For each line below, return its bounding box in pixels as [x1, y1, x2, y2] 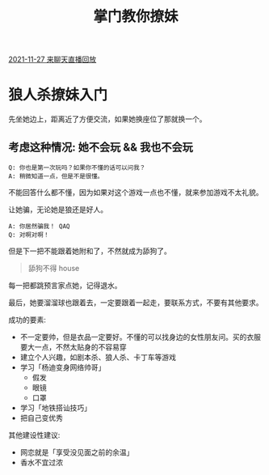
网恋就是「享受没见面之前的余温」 [19, 447, 134, 457]
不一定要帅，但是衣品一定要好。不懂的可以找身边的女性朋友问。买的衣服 [19, 332, 261, 341]
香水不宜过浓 [19, 457, 63, 467]
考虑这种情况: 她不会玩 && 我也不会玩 [8, 140, 194, 154]
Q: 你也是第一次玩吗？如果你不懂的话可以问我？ [8, 163, 146, 172]
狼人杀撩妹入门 [8, 86, 108, 104]
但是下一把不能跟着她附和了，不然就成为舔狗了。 [8, 246, 171, 256]
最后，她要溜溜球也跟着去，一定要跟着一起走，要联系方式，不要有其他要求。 [8, 297, 263, 307]
